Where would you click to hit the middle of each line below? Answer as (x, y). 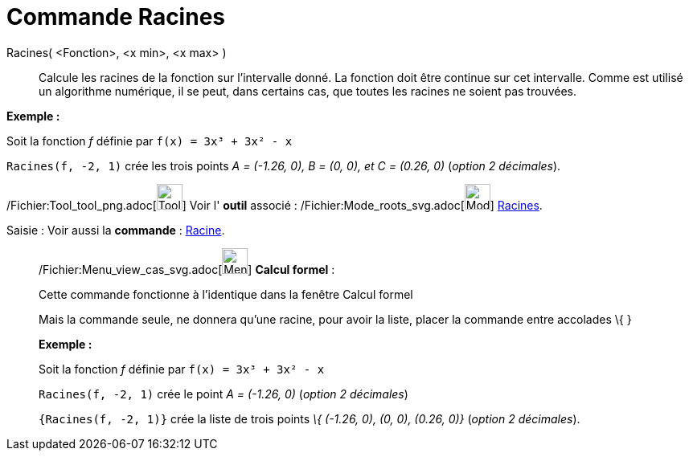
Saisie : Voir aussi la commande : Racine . (116, 230)
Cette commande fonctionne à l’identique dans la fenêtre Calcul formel (226, 294)
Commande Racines (116, 17)
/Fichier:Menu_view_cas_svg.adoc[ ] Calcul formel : (187, 269)
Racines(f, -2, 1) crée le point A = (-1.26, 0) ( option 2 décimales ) (224, 394)
